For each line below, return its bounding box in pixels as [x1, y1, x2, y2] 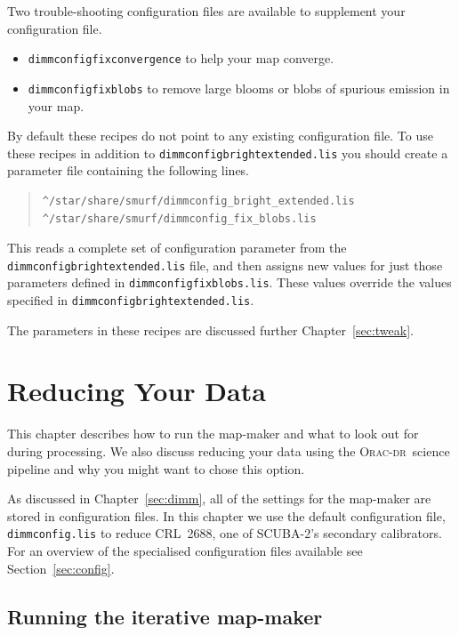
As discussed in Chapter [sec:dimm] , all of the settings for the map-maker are [7, 489, 431, 508]
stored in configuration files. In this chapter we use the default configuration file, [7, 506, 446, 525]
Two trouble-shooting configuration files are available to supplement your [7, 2, 406, 20]
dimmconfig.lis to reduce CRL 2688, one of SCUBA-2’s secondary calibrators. [7, 524, 442, 543]
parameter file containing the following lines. [7, 161, 250, 180]
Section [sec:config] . [7, 559, 115, 577]
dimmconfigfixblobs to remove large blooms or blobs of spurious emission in [28, 78, 450, 97]
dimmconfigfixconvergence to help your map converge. [28, 49, 334, 68]
